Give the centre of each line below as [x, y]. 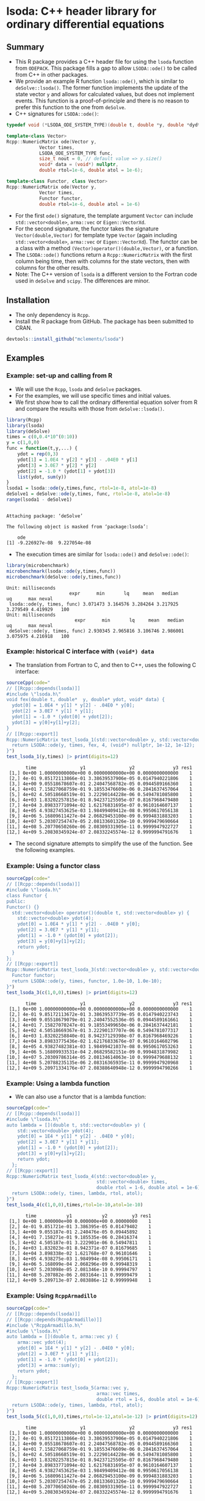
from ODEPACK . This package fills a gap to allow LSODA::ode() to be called [106, 68]
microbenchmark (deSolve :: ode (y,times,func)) [64, 577]
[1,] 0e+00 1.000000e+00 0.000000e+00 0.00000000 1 [80, 1221]
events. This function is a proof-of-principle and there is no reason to [102, 101]
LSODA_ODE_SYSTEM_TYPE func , [76, 153]
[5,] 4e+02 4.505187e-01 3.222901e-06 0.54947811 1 [80, 1242]
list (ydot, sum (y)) [42, 477]
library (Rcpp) [24, 420]
